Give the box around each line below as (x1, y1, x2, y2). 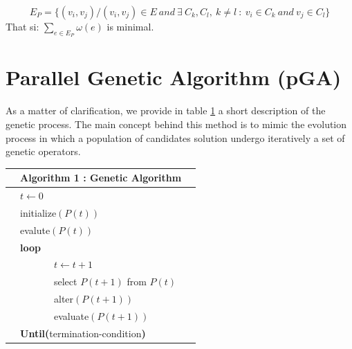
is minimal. (106, 19, 154, 33)
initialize (20, 205, 57, 220)
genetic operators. (6, 144, 81, 159)
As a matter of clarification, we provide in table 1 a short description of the (6, 103, 326, 118)
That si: (6, 19, 39, 33)
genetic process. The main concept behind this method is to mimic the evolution (6, 116, 347, 131)
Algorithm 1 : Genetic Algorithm (20, 170, 182, 185)
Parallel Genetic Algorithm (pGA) (6, 63, 342, 91)
